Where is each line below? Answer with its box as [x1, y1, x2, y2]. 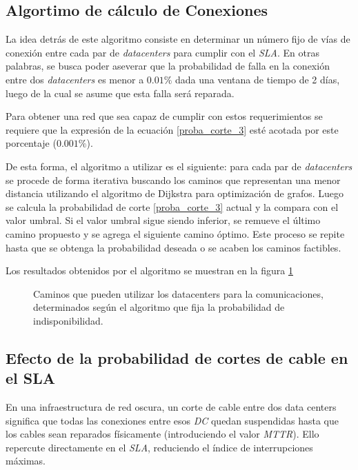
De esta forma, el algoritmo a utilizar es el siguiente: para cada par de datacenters [6, 159, 352, 173]
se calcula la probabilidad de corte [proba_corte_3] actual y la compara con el [6, 199, 339, 214]
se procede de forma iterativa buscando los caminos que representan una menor [6, 172, 341, 187]
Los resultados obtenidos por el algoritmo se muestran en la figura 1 [6, 263, 293, 278]
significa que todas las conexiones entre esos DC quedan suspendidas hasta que [6, 413, 339, 427]
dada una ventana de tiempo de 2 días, [175, 72, 340, 86]
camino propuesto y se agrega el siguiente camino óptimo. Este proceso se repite [6, 226, 345, 241]
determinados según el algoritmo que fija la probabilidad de [33, 300, 285, 314]
